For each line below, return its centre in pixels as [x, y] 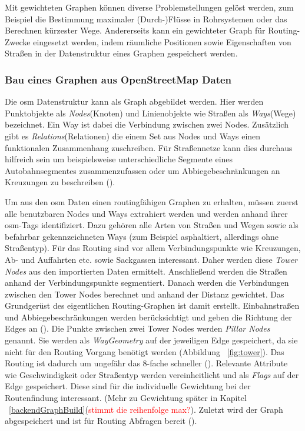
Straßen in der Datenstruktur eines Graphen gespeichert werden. [121, 53]
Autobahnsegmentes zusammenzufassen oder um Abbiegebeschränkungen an [142, 170]
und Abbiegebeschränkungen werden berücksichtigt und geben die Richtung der [148, 317]
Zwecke [18, 41]
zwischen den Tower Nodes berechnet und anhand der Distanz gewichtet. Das [145, 294]
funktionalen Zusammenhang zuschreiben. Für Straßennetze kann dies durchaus [149, 147]
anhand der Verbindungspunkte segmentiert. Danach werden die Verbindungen [147, 283]
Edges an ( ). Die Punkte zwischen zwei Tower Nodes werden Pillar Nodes [137, 328]
